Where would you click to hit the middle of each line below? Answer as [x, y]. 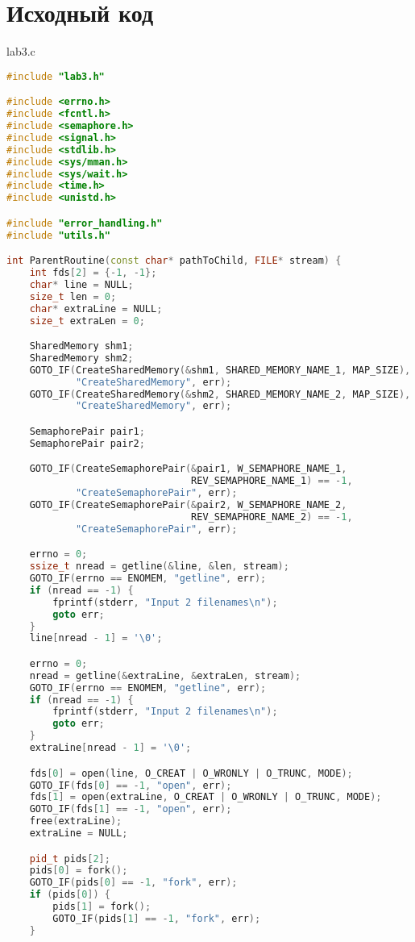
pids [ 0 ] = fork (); [79, 871]
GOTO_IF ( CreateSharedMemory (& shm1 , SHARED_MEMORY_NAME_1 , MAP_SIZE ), [220, 370]
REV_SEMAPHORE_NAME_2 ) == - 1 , [272, 517]
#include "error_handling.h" [85, 223]
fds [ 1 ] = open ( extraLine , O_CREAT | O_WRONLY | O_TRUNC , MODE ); [205, 797]
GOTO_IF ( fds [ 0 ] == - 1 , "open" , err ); [131, 785]
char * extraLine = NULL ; [96, 308]
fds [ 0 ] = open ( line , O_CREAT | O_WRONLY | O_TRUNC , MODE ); [191, 773]
